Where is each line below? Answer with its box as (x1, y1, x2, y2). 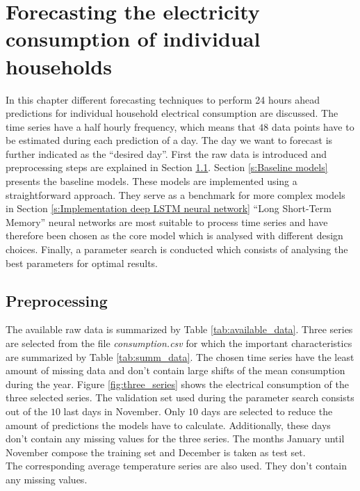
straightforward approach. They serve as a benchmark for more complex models (6, 187, 345, 202)
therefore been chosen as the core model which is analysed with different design (6, 228, 343, 243)
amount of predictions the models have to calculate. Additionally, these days (6, 417, 331, 432)
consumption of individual (6, 24, 261, 53)
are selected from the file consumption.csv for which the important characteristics (6, 336, 352, 351)
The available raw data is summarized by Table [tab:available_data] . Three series (6, 322, 353, 337)
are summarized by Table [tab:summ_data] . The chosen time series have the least (6, 349, 354, 364)
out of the (6, 403, 48, 418)
